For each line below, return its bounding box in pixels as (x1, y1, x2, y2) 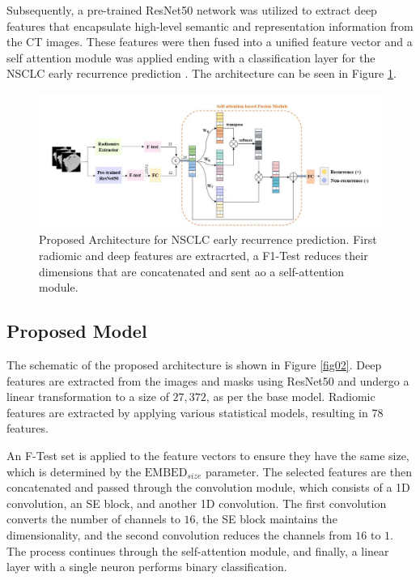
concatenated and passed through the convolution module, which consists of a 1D (6, 479, 410, 496)
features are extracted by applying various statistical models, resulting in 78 (6, 403, 384, 420)
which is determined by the (6, 463, 142, 480)
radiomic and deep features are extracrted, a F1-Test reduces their (39, 247, 368, 264)
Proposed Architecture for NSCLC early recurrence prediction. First (39, 231, 377, 248)
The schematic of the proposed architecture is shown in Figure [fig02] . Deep (6, 356, 382, 373)
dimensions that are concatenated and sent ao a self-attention (39, 262, 345, 279)
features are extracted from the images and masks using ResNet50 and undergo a (6, 372, 409, 389)
